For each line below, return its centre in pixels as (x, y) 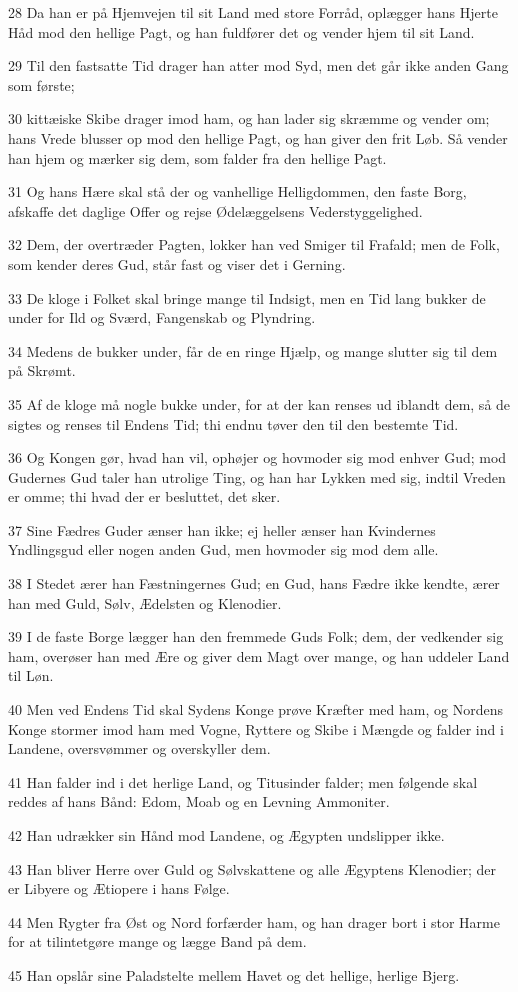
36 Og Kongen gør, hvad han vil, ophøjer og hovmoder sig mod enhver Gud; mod (257, 457)
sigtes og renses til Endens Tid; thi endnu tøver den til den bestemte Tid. (233, 423)
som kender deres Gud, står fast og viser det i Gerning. (177, 263)
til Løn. (31, 675)
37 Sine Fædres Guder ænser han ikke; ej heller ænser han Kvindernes (222, 529)
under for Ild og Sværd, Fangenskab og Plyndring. (162, 317)
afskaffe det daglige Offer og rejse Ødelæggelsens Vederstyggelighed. (215, 210)
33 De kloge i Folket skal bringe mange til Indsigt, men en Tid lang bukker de (247, 297)
